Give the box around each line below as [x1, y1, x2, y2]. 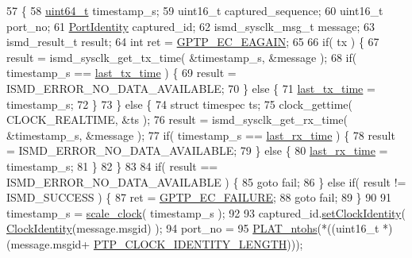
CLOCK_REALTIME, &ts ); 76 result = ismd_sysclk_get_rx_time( [6, 111, 348, 128]
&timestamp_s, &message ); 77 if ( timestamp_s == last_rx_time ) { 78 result [6, 126, 395, 143]
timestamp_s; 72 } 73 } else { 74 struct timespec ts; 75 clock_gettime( [6, 95, 352, 112]
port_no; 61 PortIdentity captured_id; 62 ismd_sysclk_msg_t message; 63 [6, 17, 375, 34]
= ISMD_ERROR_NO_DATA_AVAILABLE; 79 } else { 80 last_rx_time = [6, 142, 388, 159]
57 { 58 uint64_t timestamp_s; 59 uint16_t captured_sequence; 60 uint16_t [6, 2, 383, 18]
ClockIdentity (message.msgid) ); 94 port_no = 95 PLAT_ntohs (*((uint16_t [6, 220, 379, 237]
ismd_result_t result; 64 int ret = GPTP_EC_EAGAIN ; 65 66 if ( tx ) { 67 [6, 33, 379, 50]
